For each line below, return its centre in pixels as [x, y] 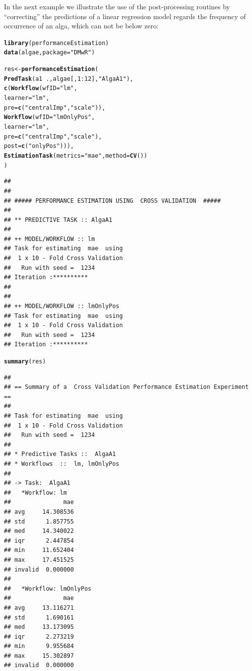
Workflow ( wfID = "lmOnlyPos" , [50, 117]
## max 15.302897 [39, 656]
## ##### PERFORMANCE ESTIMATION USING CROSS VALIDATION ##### [112, 201]
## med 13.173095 [39, 627]
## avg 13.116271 [39, 608]
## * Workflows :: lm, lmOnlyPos [62, 464]
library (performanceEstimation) [56, 43]
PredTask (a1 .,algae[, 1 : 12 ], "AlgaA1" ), [69, 79]
